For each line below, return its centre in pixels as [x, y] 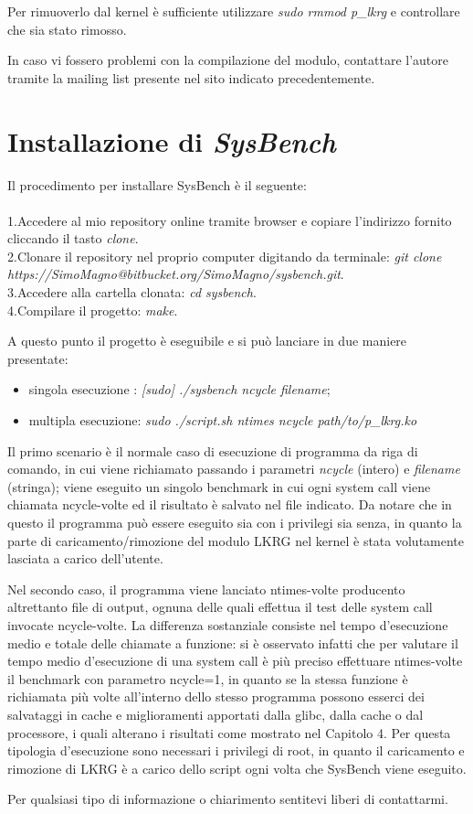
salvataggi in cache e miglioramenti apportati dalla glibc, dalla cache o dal [215, 714]
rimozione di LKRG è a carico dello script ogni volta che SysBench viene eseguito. [237, 768]
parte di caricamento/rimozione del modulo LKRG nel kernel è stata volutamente [236, 540]
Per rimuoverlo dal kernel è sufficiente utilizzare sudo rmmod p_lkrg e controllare [234, 11]
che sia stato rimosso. [67, 29]
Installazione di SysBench [172, 141]
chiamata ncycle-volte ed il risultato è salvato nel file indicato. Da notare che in [230, 504]
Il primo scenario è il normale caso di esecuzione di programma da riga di [213, 450]
